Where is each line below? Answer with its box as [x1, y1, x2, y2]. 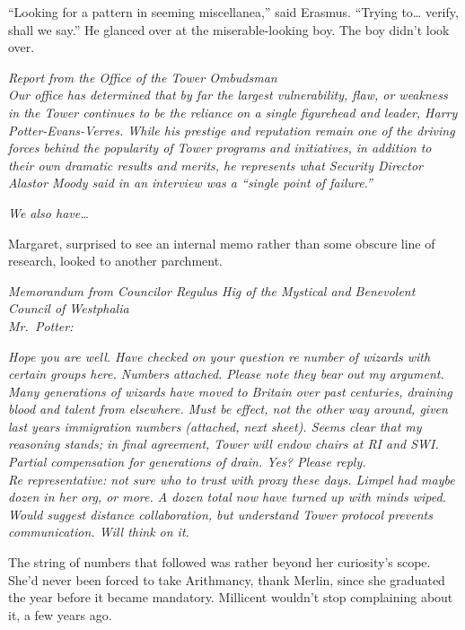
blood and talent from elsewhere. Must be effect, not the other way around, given [8, 399, 448, 418]
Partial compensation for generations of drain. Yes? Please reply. [8, 452, 366, 471]
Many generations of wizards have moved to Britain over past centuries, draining [8, 381, 452, 400]
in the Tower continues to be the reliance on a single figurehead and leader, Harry [8, 102, 458, 121]
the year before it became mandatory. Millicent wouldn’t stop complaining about [8, 588, 453, 607]
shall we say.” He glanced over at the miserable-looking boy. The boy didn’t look [8, 20, 450, 39]
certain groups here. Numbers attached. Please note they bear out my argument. [8, 364, 444, 383]
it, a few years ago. [8, 605, 112, 624]
